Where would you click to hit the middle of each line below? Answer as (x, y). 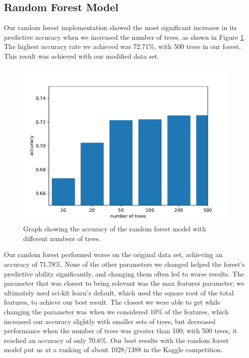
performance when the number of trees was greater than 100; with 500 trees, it (121, 331)
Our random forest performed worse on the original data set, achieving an (113, 254)
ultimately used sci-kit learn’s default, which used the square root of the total (119, 292)
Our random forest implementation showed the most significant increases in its (120, 27)
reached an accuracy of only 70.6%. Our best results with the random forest (116, 340)
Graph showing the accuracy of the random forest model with (115, 229)
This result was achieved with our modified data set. (82, 56)
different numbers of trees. (62, 238)
